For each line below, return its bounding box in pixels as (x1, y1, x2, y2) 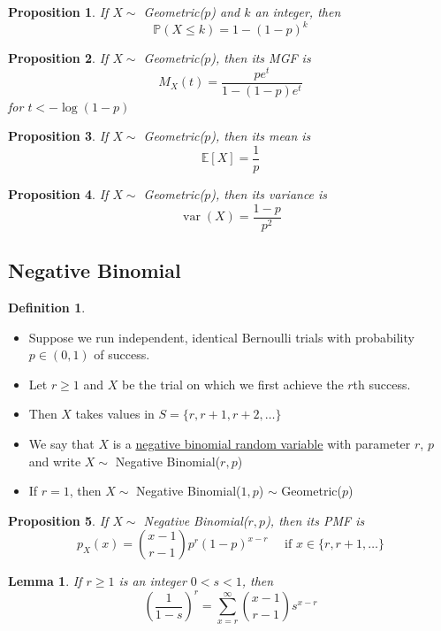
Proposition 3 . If (8, 127, 109, 145)
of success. (94, 345, 150, 364)
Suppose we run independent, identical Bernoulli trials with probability (28, 327, 414, 346)
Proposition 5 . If (8, 511, 109, 529)
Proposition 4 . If (8, 185, 109, 204)
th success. (353, 374, 411, 393)
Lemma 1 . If (8, 572, 82, 590)
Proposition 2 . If (8, 49, 109, 67)
